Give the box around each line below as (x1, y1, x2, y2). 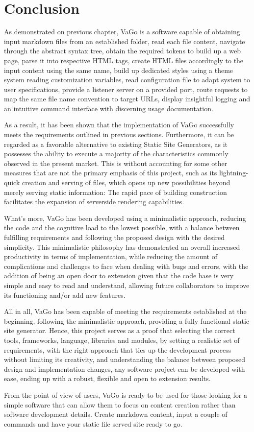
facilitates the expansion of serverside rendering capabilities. (4, 196, 184, 207)
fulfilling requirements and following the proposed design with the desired (4, 232, 225, 242)
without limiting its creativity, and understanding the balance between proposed (4, 354, 245, 364)
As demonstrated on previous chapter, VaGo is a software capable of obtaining (4, 26, 240, 37)
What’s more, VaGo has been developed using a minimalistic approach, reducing (4, 213, 246, 223)
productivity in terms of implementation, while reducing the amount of (4, 251, 218, 262)
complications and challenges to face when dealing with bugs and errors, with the (4, 261, 249, 271)
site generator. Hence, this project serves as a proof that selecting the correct (4, 325, 235, 336)
